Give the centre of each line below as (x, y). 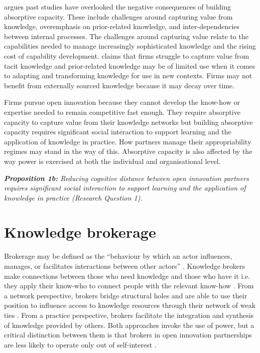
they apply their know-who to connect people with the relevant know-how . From (129, 286)
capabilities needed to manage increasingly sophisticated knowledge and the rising (130, 46)
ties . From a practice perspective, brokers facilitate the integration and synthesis (129, 315)
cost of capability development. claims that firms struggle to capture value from (127, 55)
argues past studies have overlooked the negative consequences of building (118, 7)
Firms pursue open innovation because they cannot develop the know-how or (122, 102)
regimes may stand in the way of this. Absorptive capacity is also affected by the (128, 151)
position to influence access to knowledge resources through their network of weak (130, 305)
